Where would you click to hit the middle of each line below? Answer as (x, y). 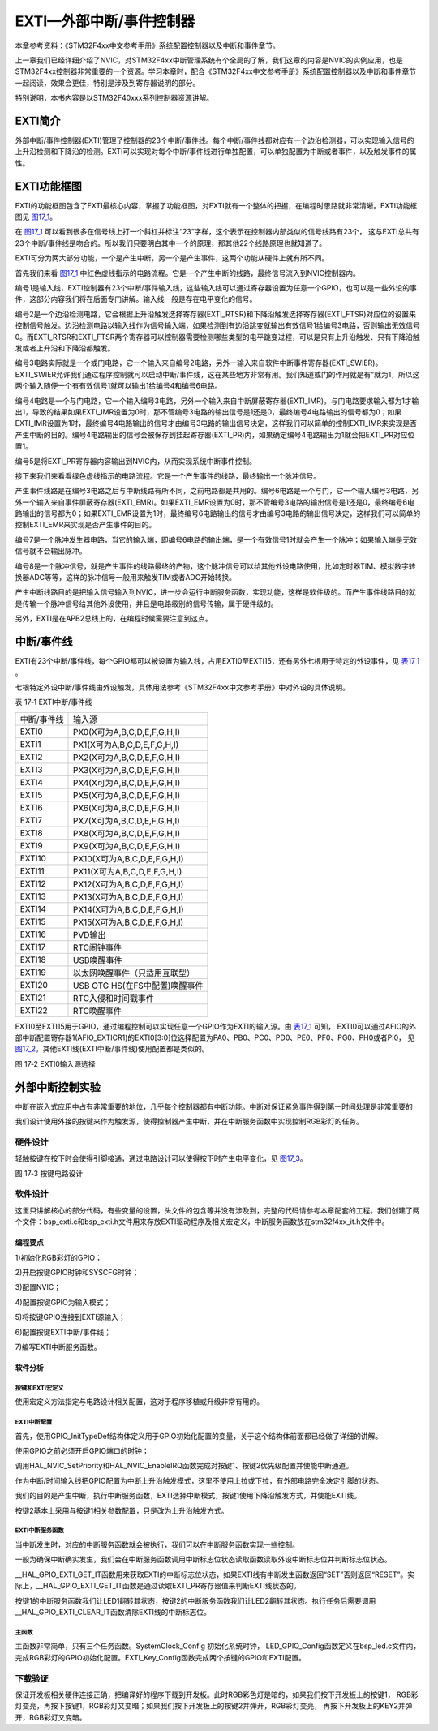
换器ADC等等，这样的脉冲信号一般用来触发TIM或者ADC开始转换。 (126, 578)
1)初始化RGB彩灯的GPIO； (59, 1257)
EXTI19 (33, 972)
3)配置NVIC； (38, 1287)
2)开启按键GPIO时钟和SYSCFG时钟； (77, 1272)
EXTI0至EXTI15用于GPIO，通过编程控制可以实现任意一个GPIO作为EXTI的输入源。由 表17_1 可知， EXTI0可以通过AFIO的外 (216, 1026)
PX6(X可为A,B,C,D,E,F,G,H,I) (127, 808)
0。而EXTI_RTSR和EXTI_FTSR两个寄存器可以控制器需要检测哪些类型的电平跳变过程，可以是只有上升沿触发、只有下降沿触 (218, 337)
